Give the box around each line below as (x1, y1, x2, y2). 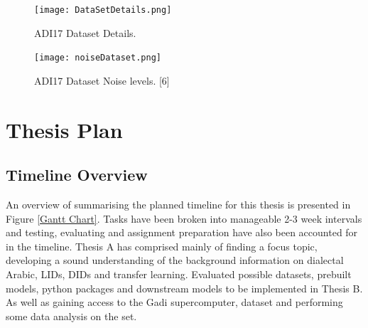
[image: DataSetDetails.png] (34, 5, 172, 15)
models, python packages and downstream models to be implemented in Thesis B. (6, 280, 363, 295)
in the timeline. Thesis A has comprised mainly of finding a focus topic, (6, 238, 318, 253)
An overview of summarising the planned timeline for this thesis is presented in (6, 197, 351, 212)
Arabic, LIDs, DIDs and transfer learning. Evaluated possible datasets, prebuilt (6, 267, 352, 282)
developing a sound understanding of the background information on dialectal (6, 253, 344, 268)
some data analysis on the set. (6, 308, 137, 323)
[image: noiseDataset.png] (34, 53, 161, 63)
